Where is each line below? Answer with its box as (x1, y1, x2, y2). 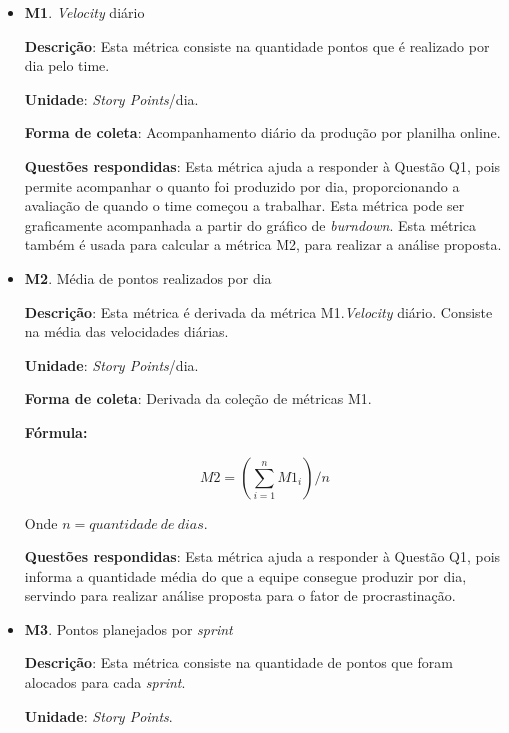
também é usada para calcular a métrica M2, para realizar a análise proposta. (24, 234, 502, 255)
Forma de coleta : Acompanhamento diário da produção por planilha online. (24, 122, 501, 143)
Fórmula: (24, 421, 88, 442)
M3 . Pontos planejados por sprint (24, 618, 233, 639)
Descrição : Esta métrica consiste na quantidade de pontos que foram (24, 652, 453, 673)
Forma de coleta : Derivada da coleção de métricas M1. (24, 388, 372, 409)
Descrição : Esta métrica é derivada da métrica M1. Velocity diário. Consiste (24, 301, 493, 322)
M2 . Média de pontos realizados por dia (24, 267, 272, 288)
